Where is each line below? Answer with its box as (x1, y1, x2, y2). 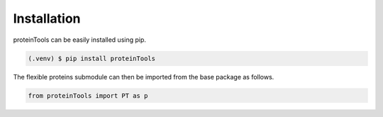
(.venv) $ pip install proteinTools (28, 54, 156, 62)
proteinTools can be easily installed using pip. (13, 35, 147, 44)
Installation (13, 11, 81, 26)
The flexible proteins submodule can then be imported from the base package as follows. (13, 72, 274, 81)
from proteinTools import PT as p (28, 91, 148, 99)
